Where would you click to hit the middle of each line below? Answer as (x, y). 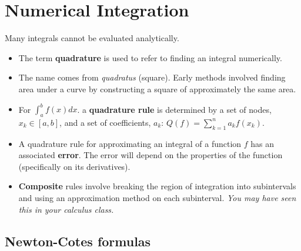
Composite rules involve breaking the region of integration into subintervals (157, 186)
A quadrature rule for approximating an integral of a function (130, 143)
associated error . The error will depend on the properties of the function (150, 155)
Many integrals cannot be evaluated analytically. (92, 38)
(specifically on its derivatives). (74, 166)
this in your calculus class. (66, 209)
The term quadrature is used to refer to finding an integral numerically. (150, 57)
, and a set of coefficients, (105, 122)
